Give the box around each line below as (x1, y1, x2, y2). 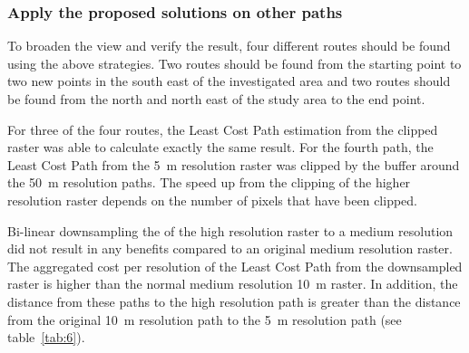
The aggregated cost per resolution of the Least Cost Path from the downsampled (7, 256, 463, 275)
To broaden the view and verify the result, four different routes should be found (7, 36, 451, 55)
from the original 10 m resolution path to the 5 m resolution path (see (7, 310, 402, 329)
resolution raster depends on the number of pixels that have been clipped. (7, 190, 417, 209)
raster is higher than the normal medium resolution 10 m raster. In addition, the (7, 274, 458, 293)
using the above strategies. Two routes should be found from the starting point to (7, 53, 462, 72)
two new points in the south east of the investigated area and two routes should (7, 72, 451, 91)
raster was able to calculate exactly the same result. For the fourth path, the (7, 138, 434, 157)
